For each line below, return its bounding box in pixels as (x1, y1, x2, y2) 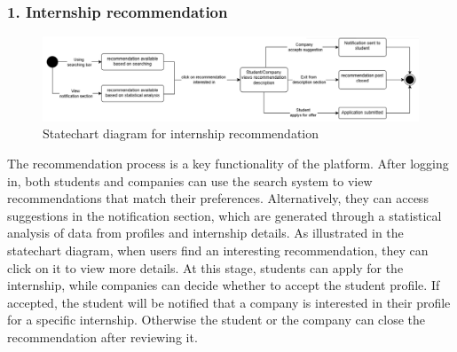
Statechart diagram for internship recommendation (43, 124, 319, 143)
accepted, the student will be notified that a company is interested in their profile (7, 293, 451, 311)
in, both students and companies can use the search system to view (7, 171, 373, 190)
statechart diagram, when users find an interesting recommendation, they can (7, 241, 429, 260)
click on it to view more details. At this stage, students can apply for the (7, 258, 404, 277)
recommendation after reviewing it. (7, 327, 198, 346)
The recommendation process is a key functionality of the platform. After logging (7, 154, 449, 173)
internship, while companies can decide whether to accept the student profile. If (7, 276, 440, 294)
